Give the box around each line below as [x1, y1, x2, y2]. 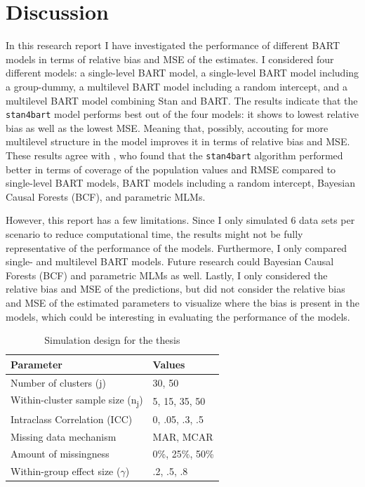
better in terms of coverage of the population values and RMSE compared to [6, 161, 336, 176]
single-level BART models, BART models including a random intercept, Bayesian [6, 175, 355, 190]
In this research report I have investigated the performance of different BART [6, 38, 340, 53]
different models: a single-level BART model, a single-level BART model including [6, 65, 359, 80]
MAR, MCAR [152, 429, 213, 443]
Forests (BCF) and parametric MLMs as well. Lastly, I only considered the [6, 267, 328, 282]
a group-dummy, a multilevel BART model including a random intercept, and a [6, 79, 348, 93]
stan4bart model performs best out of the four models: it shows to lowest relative [6, 107, 359, 121]
